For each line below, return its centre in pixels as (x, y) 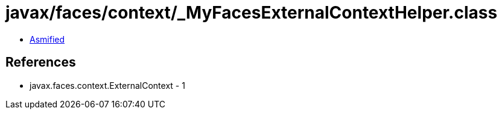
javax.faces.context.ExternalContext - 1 (107, 85)
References (41, 62)
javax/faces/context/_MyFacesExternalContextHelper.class (252, 13)
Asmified (47, 39)
